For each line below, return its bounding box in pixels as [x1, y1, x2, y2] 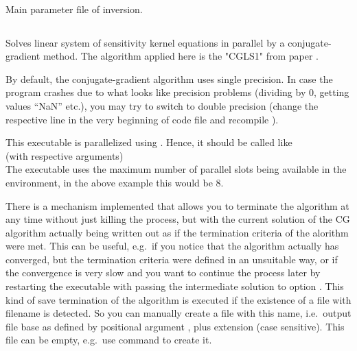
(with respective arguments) [5, 148, 124, 162]
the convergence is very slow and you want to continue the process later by [5, 265, 321, 280]
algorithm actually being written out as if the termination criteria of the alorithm [5, 225, 349, 239]
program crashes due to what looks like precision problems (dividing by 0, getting [5, 85, 349, 99]
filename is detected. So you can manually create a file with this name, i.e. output [5, 306, 352, 320]
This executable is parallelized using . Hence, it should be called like [5, 135, 292, 149]
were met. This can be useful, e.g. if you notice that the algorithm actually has [5, 239, 339, 253]
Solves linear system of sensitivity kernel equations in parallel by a [5, 35, 285, 49]
